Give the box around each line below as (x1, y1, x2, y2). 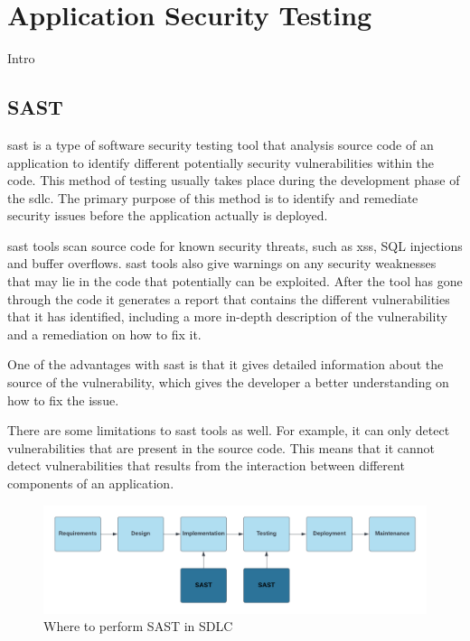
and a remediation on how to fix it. (7, 324, 202, 343)
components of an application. (7, 474, 174, 493)
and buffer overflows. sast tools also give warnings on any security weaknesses (7, 254, 437, 273)
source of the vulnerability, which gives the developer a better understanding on (7, 373, 449, 392)
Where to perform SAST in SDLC (43, 617, 233, 636)
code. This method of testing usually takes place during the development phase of (7, 171, 460, 190)
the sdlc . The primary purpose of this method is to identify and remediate (7, 188, 418, 207)
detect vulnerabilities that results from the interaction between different (7, 456, 405, 475)
